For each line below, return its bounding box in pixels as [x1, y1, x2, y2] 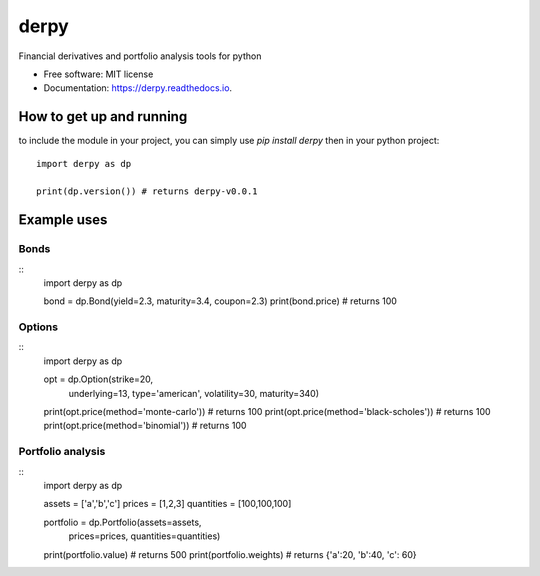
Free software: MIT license [43, 68, 154, 80]
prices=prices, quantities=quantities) [68, 530, 221, 542]
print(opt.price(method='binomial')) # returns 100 [43, 420, 247, 432]
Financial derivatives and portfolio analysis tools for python [18, 50, 262, 62]
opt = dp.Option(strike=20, [43, 373, 154, 385]
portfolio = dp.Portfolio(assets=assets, [43, 516, 202, 528]
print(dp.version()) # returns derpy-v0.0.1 [36, 186, 259, 197]
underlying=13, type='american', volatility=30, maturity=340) [68, 387, 320, 399]
